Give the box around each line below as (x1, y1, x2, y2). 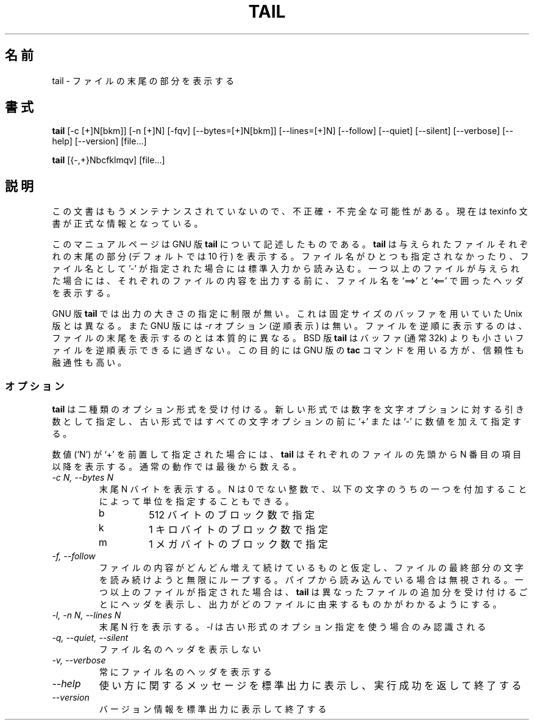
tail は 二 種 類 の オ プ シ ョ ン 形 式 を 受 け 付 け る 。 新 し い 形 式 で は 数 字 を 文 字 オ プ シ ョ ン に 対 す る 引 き (52, 404, 524, 415)
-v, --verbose (52, 655, 106, 666)
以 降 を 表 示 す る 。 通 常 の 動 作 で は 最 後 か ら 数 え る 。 (52, 461, 302, 472)
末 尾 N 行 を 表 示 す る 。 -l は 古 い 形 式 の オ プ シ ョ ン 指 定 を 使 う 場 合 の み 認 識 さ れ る (99, 621, 486, 632)
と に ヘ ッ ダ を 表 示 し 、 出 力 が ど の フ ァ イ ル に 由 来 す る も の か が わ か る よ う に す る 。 (99, 599, 502, 610)
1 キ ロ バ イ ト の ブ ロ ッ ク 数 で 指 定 (149, 523, 328, 536)
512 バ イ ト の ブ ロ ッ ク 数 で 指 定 (149, 509, 315, 522)
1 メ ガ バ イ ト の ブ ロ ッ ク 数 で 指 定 (149, 538, 328, 551)
